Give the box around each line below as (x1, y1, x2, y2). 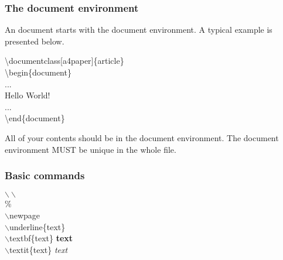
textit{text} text (9, 243, 68, 255)
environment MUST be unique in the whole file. (5, 143, 176, 155)
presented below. (5, 35, 64, 47)
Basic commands (5, 168, 85, 183)
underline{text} (9, 220, 66, 232)
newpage (9, 208, 40, 221)
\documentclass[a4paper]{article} (5, 54, 124, 67)
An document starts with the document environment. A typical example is (5, 23, 272, 36)
